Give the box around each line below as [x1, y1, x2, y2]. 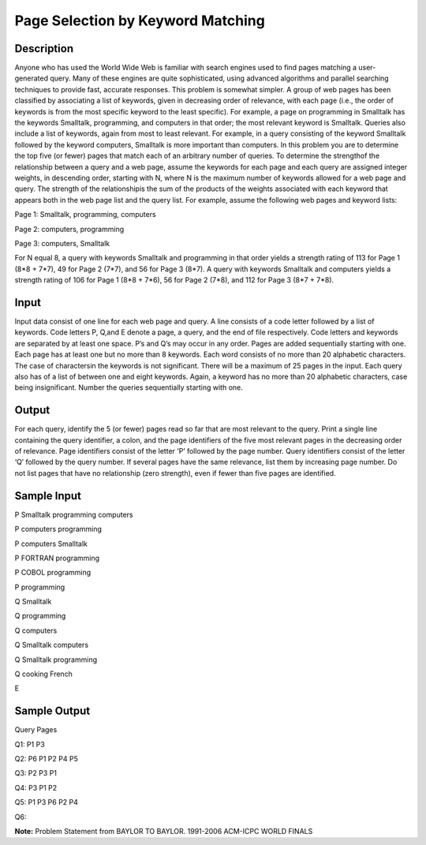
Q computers [14, 626, 58, 635]
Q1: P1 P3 [14, 739, 45, 749]
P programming [14, 582, 65, 592]
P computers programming [14, 525, 103, 534]
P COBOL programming [14, 568, 92, 578]
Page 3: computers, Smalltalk [14, 238, 110, 248]
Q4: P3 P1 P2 [14, 783, 58, 792]
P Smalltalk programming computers [14, 510, 133, 519]
